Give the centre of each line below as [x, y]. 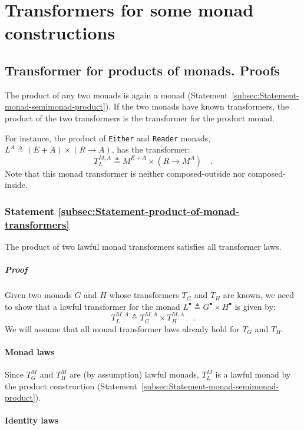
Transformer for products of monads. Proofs [142, 70]
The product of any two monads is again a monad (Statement [116, 95]
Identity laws [32, 420]
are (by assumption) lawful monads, [134, 374]
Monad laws [30, 351]
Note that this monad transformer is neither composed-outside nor [125, 173]
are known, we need [259, 295]
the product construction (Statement [71, 386]
